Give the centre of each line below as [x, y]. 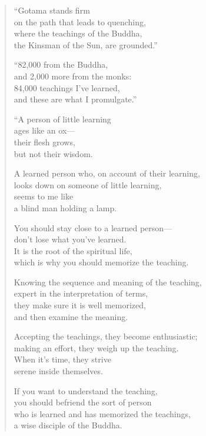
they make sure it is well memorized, [80, 305]
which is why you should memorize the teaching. [101, 262]
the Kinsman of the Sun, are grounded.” [86, 44]
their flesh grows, [44, 142]
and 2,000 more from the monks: [73, 76]
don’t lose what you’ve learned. [70, 239]
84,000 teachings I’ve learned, [67, 87]
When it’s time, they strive [62, 359]
